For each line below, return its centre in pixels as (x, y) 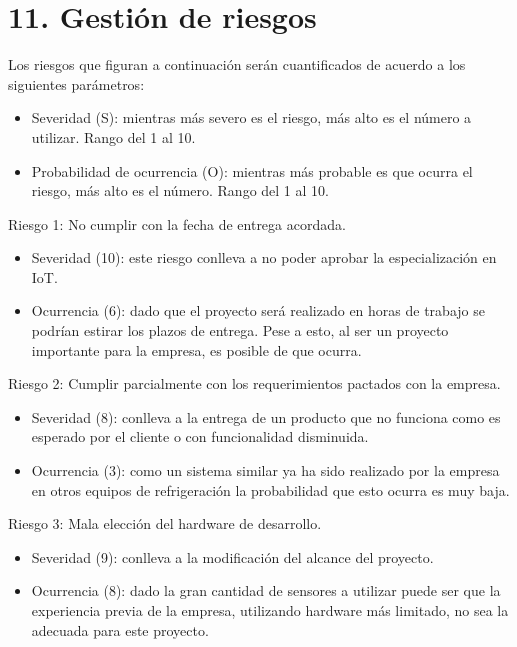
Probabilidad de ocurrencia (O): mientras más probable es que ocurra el (252, 170)
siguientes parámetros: (76, 83)
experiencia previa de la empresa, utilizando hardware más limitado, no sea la (270, 610)
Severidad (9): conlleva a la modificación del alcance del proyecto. (232, 556)
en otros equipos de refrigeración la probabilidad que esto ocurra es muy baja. (270, 489)
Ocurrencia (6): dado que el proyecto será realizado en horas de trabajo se (258, 310)
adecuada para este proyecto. (120, 629)
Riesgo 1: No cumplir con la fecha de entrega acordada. (177, 223)
